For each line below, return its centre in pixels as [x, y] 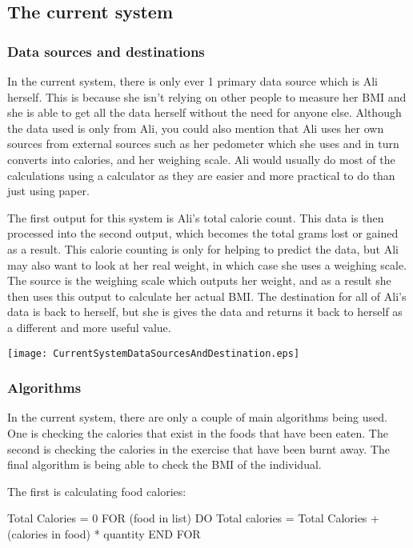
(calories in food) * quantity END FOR [104, 533]
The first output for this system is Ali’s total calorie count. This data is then [196, 217]
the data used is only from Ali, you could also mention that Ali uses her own [196, 128]
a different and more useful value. [89, 327]
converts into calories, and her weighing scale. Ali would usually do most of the [201, 159]
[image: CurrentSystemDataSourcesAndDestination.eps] [154, 353]
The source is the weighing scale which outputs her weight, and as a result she [199, 280]
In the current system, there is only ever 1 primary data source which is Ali [193, 81]
